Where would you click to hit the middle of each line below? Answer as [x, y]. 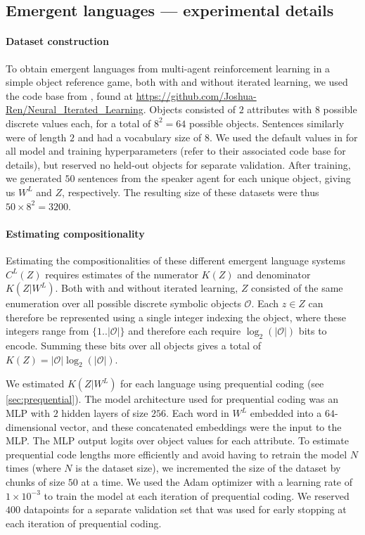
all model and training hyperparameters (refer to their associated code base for [176, 151]
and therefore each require [185, 331]
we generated [34, 178]
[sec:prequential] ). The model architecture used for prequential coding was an [172, 399]
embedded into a [286, 413]
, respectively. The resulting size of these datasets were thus [191, 192]
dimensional [31, 426]
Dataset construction [57, 41]
